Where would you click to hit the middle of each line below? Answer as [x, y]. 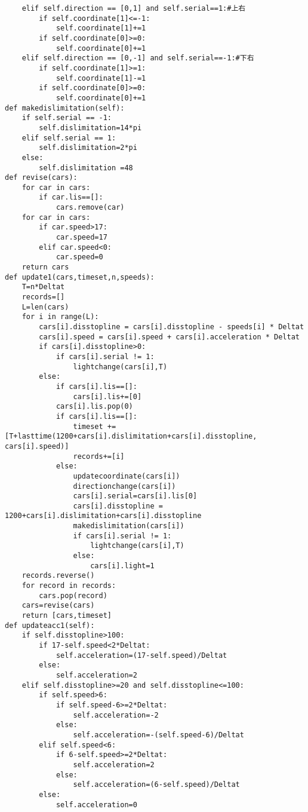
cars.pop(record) [73, 595]
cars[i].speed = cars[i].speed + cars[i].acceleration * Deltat [169, 337]
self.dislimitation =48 [86, 168]
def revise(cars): [41, 178]
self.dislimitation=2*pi [88, 148]
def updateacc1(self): [50, 625]
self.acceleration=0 [96, 805]
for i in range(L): [60, 317]
